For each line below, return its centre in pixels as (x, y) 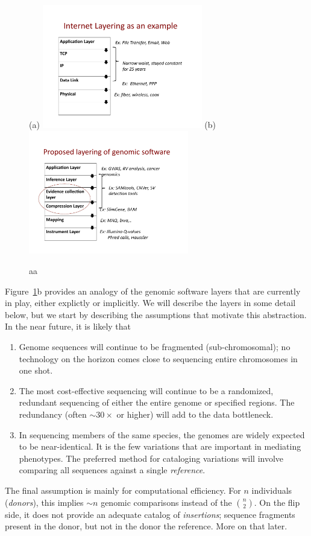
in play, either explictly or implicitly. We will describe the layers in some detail (150, 303)
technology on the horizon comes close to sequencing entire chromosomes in (158, 358)
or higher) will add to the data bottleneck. (195, 414)
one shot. (36, 370)
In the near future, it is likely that (68, 326)
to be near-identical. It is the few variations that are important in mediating (160, 446)
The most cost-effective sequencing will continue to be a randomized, (146, 390)
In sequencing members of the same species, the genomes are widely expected (162, 434)
